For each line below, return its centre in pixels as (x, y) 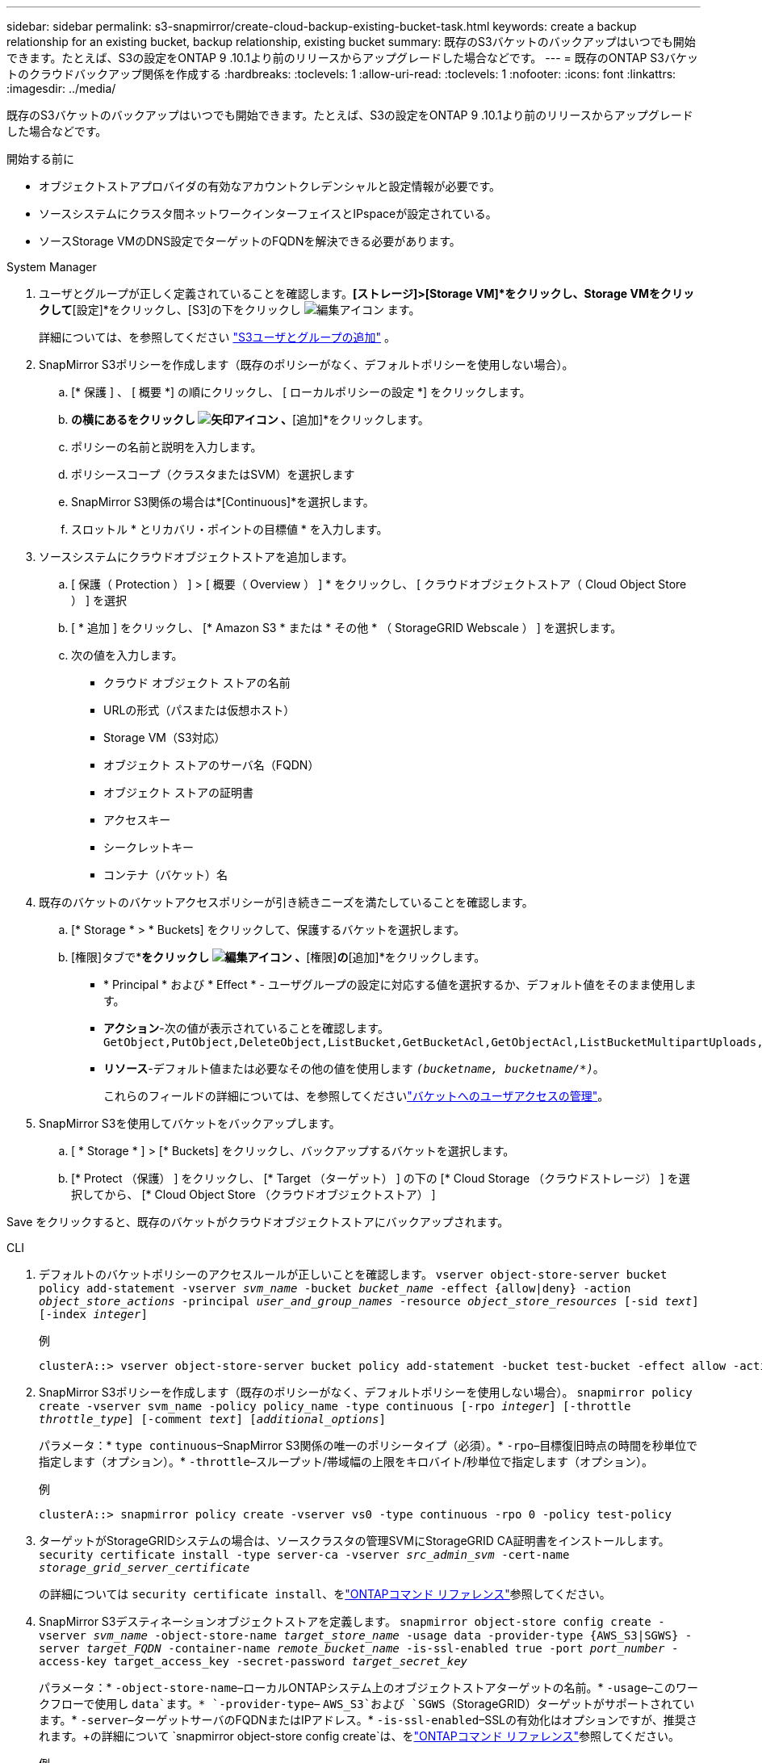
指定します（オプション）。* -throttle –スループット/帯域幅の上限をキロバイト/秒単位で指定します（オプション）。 (346, 1461)
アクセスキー (137, 820)
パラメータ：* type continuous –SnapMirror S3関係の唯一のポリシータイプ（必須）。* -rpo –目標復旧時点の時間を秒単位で (368, 1445)
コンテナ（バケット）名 (165, 875)
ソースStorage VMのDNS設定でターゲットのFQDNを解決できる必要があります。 (250, 241)
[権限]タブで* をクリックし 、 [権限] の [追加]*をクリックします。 (278, 957)
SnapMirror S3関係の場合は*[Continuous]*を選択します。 (223, 502)
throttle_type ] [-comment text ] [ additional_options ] (212, 1419)
